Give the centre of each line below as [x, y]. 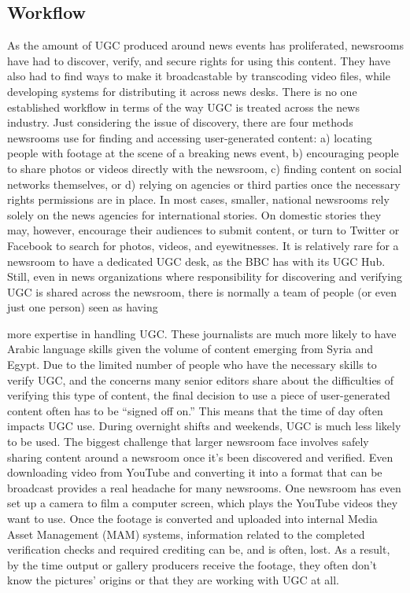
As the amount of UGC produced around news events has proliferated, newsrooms [205, 45]
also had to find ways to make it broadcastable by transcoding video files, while [199, 76]
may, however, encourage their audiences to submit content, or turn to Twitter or [203, 230]
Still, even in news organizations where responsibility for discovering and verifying [205, 276]
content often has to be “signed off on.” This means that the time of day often [195, 410]
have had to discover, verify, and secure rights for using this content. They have [199, 60]
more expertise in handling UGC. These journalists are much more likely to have [202, 333]
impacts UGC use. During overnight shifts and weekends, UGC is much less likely [204, 426]
